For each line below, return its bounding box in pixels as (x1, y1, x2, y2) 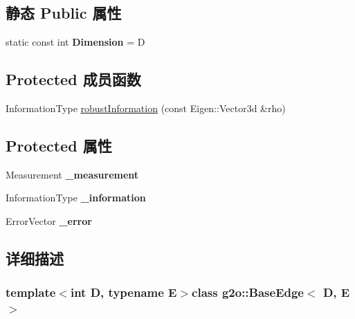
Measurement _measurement (6, 167, 139, 181)
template (6, 284, 56, 301)
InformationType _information (6, 190, 146, 205)
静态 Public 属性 (6, 2, 122, 24)
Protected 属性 (6, 134, 112, 156)
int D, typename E (70, 284, 177, 301)
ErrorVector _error (6, 213, 92, 228)
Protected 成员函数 (6, 69, 141, 90)
